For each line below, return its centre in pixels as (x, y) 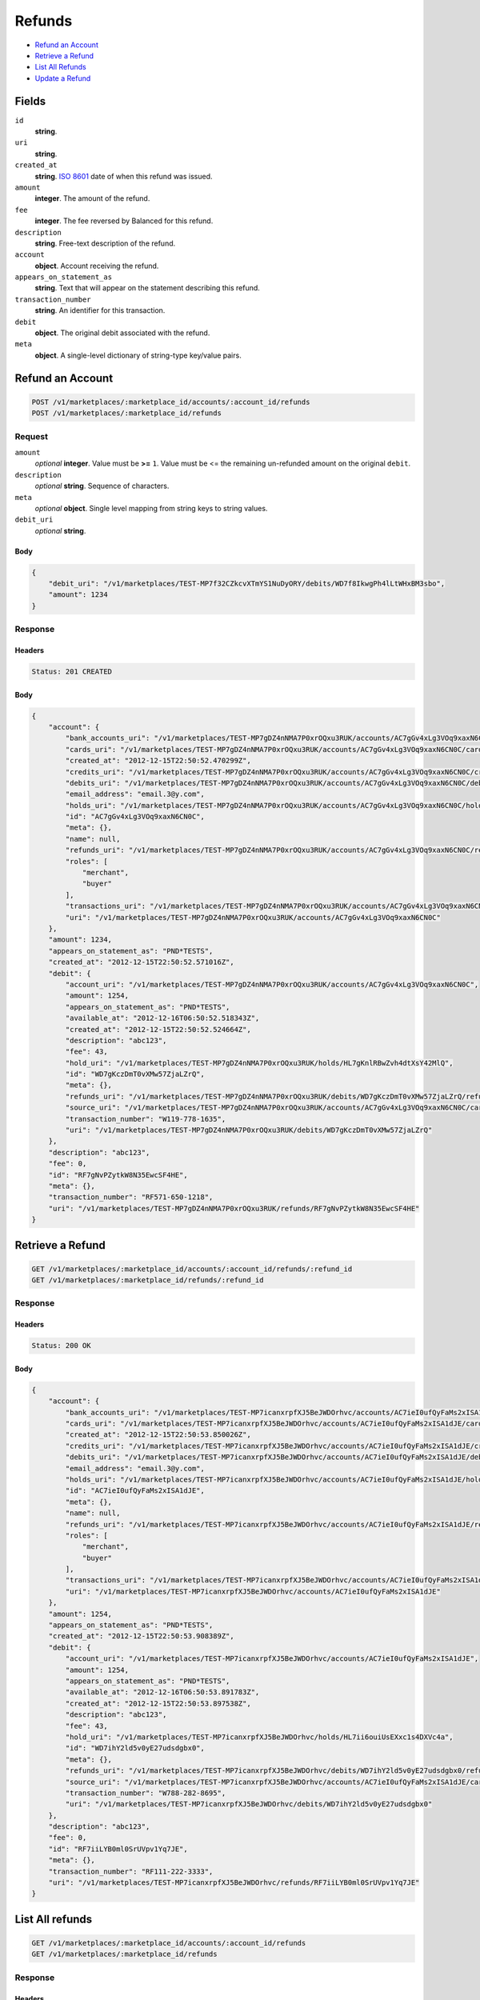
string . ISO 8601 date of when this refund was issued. (124, 176)
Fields (30, 101)
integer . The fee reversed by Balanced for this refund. (124, 221)
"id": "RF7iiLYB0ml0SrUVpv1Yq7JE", (118, 1849)
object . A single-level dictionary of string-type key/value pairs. (138, 355)
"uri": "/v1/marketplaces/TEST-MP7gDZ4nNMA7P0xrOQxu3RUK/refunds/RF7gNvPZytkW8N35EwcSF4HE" (234, 1208)
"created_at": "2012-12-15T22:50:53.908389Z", (142, 1636)
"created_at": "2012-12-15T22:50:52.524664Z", (158, 1029)
